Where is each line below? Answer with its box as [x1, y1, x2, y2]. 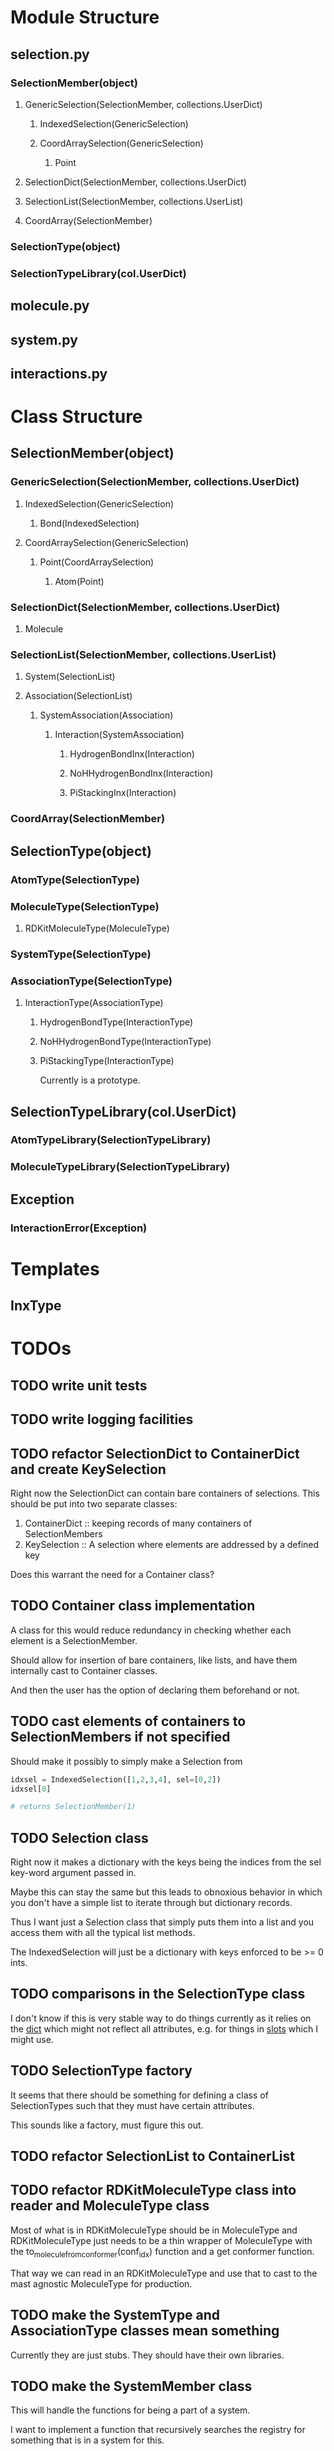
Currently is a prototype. [39, 1074, 141, 1086]
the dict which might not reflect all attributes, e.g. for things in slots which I [10, 2022, 318, 2035]
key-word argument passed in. [10, 1867, 137, 1879]
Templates [10, 1257, 100, 1280]
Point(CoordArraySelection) [39, 556, 155, 568]
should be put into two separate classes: [10, 1498, 178, 1510]
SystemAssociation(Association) [39, 709, 174, 721]
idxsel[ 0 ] [10, 1784, 52, 1794]
